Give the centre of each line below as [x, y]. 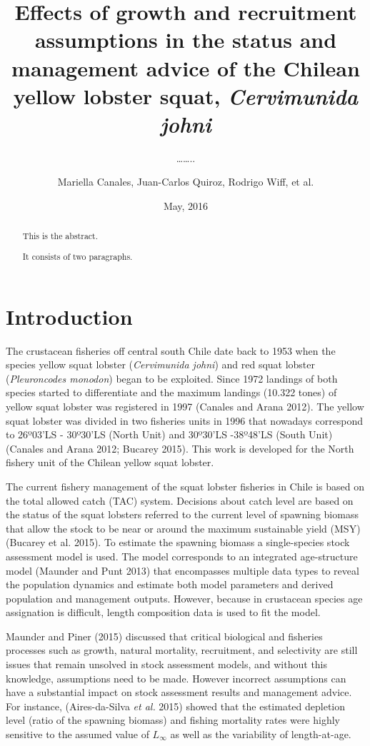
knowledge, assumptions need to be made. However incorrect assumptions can [176, 678]
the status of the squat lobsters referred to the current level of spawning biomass [182, 514]
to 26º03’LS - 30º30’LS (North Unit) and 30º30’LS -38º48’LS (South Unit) [169, 434]
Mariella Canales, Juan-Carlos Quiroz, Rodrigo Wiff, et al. [186, 182]
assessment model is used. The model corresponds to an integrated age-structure [182, 556]
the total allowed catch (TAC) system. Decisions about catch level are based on [180, 500]
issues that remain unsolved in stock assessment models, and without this [167, 664]
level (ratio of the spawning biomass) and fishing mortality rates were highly [173, 720]
